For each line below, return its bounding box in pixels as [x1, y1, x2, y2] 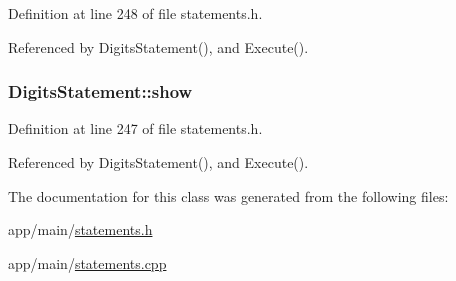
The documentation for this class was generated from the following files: [8, 185, 449, 206]
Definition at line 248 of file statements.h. [8, 3, 263, 23]
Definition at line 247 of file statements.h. [8, 118, 263, 139]
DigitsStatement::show [8, 79, 193, 104]
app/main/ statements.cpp [8, 252, 167, 273]
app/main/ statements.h [8, 219, 153, 240]
